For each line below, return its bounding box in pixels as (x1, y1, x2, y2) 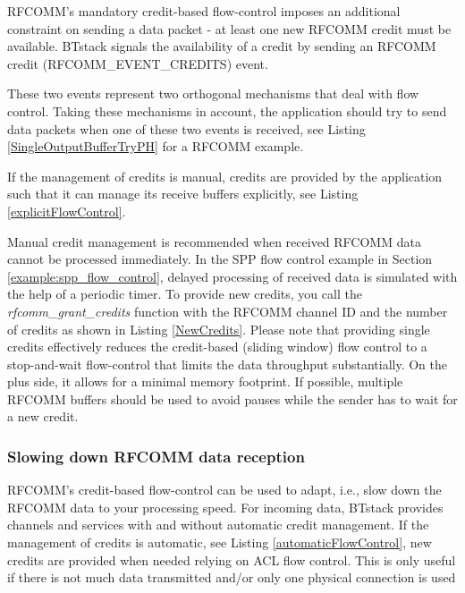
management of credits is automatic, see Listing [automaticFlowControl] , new (7, 533, 432, 552)
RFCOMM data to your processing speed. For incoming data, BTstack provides (7, 497, 444, 516)
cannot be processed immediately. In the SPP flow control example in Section (7, 250, 433, 268)
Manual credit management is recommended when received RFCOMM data (7, 232, 421, 250)
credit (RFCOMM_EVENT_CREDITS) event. (7, 54, 268, 72)
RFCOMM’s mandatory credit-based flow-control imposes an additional (7, 2, 401, 20)
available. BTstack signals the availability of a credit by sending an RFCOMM (7, 37, 436, 55)
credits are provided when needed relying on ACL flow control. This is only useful (7, 550, 456, 569)
